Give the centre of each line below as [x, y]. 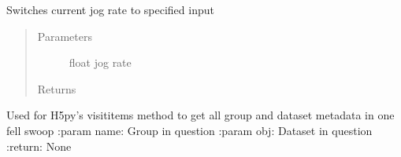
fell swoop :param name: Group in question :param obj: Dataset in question [189, 130]
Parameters [65, 36]
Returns [57, 88]
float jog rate [100, 62]
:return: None [39, 146]
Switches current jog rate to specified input [110, 9]
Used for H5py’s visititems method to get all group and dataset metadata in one [200, 115]
